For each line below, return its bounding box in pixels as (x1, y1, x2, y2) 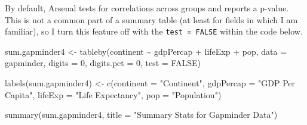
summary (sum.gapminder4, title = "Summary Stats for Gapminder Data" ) (5, 108, 278, 121)
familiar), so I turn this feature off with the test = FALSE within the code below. (5, 25, 303, 37)
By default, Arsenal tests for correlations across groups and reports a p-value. (5, 2, 289, 14)
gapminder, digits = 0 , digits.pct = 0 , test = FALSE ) (5, 57, 201, 69)
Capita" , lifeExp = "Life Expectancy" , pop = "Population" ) (5, 88, 222, 101)
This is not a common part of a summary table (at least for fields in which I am (5, 13, 298, 26)
